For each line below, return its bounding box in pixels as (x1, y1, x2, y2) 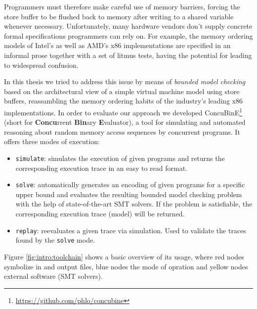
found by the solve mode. (15, 235, 95, 245)
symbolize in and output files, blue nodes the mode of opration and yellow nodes (4, 261, 248, 271)
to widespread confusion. (4, 59, 79, 70)
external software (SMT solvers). (4, 271, 103, 281)
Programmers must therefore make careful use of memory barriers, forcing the (4, 1, 240, 11)
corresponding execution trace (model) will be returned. (15, 208, 185, 219)
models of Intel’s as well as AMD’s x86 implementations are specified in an (4, 40, 231, 51)
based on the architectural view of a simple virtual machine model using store (4, 86, 240, 96)
